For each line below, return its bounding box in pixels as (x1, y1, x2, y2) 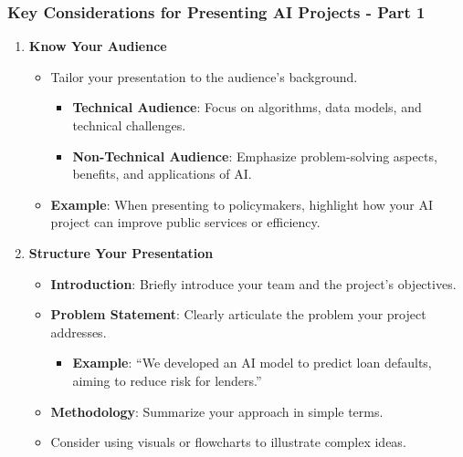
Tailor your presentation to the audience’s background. (50, 67, 358, 86)
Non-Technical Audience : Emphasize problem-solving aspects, (72, 146, 437, 165)
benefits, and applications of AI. (72, 164, 252, 183)
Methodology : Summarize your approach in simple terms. (50, 401, 384, 421)
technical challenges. (72, 116, 186, 134)
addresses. (50, 322, 107, 341)
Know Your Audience (28, 36, 167, 56)
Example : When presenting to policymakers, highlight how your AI (50, 194, 434, 213)
